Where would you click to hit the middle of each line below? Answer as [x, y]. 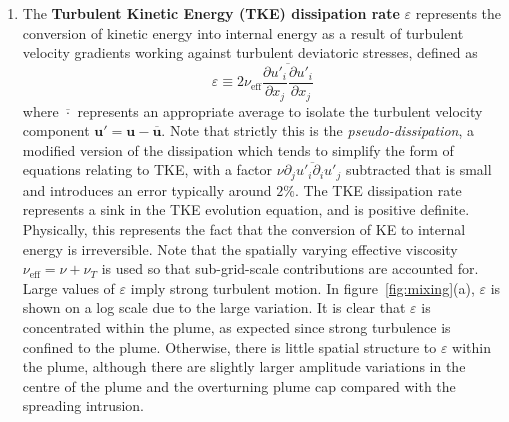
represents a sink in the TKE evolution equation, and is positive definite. [246, 209]
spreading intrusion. [83, 405]
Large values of [68, 287]
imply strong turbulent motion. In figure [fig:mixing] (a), [302, 287]
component [56, 130]
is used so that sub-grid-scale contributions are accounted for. [290, 268]
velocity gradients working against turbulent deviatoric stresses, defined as [250, 52]
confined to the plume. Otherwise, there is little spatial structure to [229, 346]
